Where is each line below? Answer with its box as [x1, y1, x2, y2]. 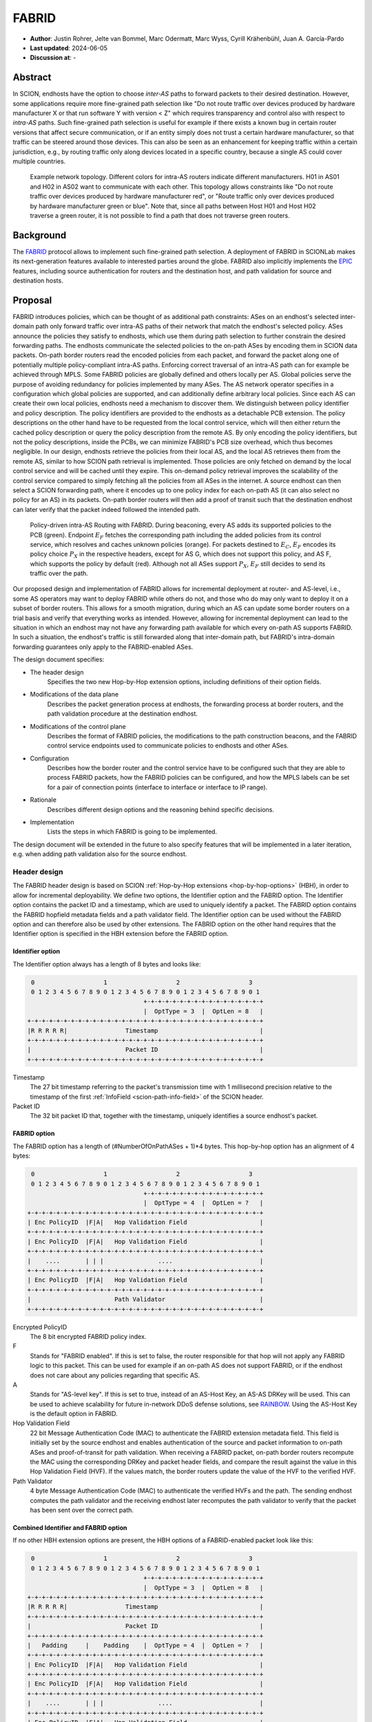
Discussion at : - [30, 54, 76, 62]
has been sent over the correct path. [30, 1506, 134, 1514]
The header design [30, 668, 84, 676]
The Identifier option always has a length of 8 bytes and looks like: [12, 959, 201, 968]
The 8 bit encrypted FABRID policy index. [30, 1332, 147, 1340]
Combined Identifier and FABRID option [12, 1524, 127, 1532]
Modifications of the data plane [30, 690, 119, 698]
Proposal [12, 294, 52, 306]
